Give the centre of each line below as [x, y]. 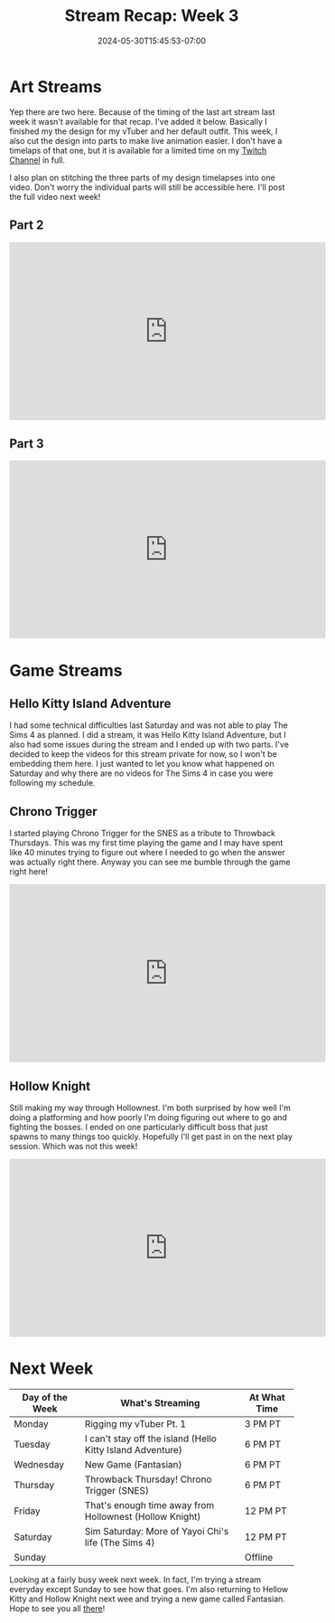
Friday [27, 1511]
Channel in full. [37, 160]
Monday [32, 1423]
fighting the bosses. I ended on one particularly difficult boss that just [139, 1127]
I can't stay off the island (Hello [150, 1439]
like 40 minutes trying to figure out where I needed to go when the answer [148, 853]
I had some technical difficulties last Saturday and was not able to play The [149, 725]
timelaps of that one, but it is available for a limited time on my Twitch [138, 150]
